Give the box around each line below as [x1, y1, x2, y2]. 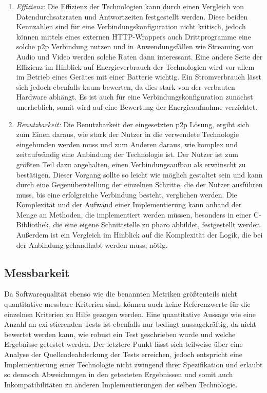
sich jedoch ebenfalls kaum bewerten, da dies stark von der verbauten [16, 81, 235, 92]
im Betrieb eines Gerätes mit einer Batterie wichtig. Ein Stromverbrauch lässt [16, 71, 262, 82]
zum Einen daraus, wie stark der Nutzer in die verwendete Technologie [16, 129, 239, 140]
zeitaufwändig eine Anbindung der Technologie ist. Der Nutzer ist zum [16, 149, 238, 160]
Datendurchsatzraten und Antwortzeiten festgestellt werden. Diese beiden [16, 11, 248, 22]
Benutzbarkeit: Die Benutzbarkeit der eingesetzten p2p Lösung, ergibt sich [16, 119, 250, 129]
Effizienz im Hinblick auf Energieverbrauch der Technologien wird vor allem [16, 61, 255, 72]
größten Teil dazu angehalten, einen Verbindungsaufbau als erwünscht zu [16, 159, 246, 169]
